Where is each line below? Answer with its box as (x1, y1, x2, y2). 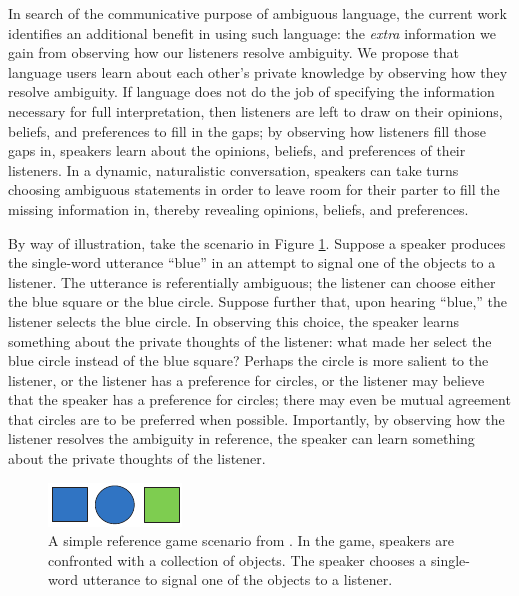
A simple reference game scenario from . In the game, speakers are (48, 530, 455, 551)
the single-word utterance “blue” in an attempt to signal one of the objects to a (8, 252, 496, 273)
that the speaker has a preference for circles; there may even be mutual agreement (8, 389, 511, 410)
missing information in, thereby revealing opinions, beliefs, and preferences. (8, 198, 469, 219)
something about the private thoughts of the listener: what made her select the (8, 330, 492, 351)
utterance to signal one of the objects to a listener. (82, 569, 393, 590)
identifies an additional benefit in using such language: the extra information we (8, 22, 496, 43)
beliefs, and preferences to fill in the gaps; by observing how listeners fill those (8, 120, 486, 141)
